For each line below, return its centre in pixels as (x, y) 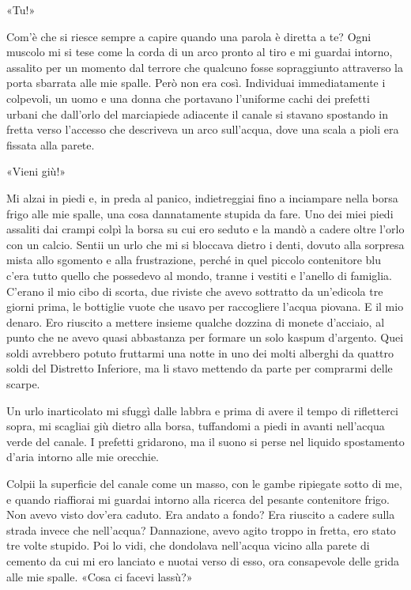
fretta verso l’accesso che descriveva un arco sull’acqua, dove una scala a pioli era (203, 129)
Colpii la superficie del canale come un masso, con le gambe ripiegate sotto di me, (204, 484)
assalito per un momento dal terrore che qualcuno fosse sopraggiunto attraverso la (205, 67)
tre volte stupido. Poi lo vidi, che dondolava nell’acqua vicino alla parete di (188, 545)
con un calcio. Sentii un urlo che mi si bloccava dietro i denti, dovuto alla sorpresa (205, 244)
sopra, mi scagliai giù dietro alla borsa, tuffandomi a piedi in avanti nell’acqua (196, 426)
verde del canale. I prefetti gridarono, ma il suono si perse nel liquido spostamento (205, 441)
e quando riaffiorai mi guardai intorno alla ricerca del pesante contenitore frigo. (198, 499)
